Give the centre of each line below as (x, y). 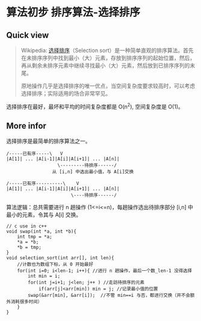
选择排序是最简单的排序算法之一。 (48, 141)
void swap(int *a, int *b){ (42, 232)
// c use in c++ (26, 226)
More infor (26, 126)
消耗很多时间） (26, 302)
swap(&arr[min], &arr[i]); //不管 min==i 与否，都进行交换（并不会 (109, 296)
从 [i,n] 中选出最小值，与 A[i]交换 (93, 172)
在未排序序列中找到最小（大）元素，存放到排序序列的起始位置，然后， (108, 58)
